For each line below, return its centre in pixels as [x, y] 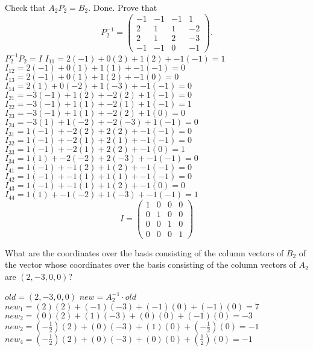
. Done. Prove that [123, 7]
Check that [25, 7]
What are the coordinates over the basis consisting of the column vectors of [144, 252]
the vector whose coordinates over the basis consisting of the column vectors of [150, 264]
